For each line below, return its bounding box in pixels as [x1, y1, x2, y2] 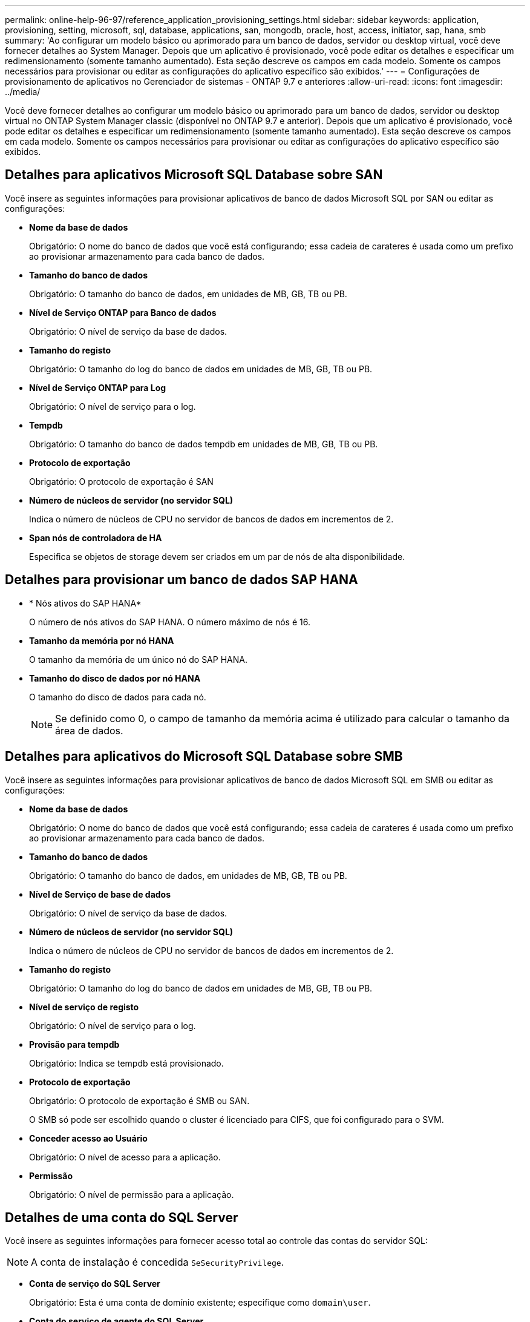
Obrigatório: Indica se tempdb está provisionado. [29, 1057, 224, 1068]
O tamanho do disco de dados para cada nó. [29, 691, 206, 702]
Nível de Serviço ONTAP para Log [29, 382, 166, 393]
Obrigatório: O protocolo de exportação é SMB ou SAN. [29, 1095, 250, 1106]
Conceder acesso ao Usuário [29, 1133, 148, 1143]
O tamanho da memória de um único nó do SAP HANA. [29, 654, 247, 665]
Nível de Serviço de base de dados [29, 889, 171, 899]
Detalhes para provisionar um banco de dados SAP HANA [5, 572, 358, 588]
